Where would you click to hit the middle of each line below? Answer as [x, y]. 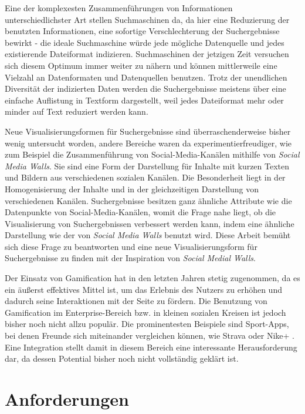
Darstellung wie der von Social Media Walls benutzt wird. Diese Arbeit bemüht [148, 235]
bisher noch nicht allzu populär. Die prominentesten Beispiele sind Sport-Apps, [147, 324]
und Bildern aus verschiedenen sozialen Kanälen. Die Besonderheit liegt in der [145, 177]
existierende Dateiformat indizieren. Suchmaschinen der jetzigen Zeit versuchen [147, 54]
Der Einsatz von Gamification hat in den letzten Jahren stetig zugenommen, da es [152, 278]
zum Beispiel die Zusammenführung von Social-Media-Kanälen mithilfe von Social [152, 154]
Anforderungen [67, 399]
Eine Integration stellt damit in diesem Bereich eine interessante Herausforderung [151, 347]
